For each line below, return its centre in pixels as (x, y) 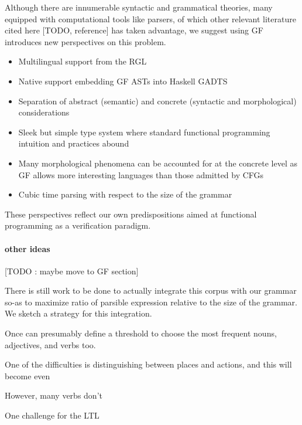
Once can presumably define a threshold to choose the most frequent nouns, (141, 333)
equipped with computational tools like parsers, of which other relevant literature (150, 18)
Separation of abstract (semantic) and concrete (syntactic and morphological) (157, 101)
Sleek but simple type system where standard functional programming (144, 132)
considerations (44, 112)
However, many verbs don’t (54, 395)
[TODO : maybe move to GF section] (72, 271)
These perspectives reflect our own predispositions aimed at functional (131, 214)
